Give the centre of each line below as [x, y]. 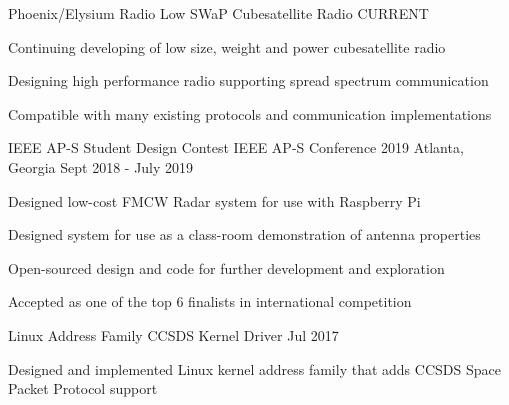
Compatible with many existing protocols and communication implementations [250, 113]
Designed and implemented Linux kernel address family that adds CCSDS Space [254, 368]
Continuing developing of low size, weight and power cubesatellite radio [227, 46]
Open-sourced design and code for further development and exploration [226, 267]
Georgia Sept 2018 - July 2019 [101, 166]
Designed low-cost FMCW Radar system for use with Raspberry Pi [214, 200]
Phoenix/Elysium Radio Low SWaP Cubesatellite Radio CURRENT [218, 13]
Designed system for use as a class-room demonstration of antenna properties [244, 234]
